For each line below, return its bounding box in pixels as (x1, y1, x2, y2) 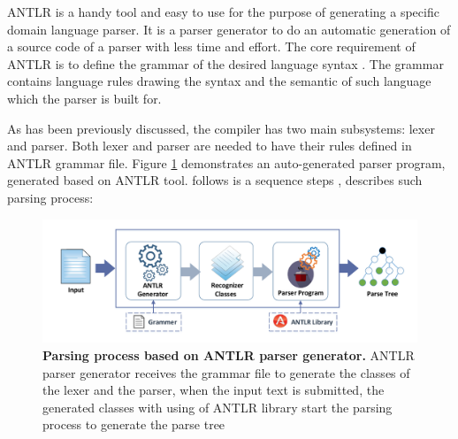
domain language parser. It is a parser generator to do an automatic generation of (7, 19, 451, 38)
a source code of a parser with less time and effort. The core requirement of (7, 37, 416, 56)
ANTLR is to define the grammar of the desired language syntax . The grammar (7, 54, 444, 73)
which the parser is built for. (7, 89, 162, 107)
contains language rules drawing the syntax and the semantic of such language (7, 72, 431, 90)
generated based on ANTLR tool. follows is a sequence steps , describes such (7, 171, 423, 189)
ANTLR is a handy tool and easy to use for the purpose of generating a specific (7, 3, 439, 20)
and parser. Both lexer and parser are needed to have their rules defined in (7, 136, 412, 155)
